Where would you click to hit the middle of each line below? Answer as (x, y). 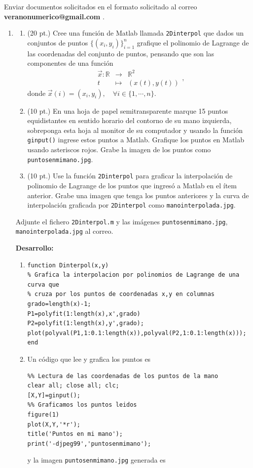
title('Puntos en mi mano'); (75, 434)
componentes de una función (70, 63)
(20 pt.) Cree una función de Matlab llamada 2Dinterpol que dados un (136, 33)
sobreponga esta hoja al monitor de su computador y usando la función (135, 130)
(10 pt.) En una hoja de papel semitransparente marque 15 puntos (128, 110)
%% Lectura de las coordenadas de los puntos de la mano (123, 376)
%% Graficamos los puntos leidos (82, 405)
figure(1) (43, 415)
